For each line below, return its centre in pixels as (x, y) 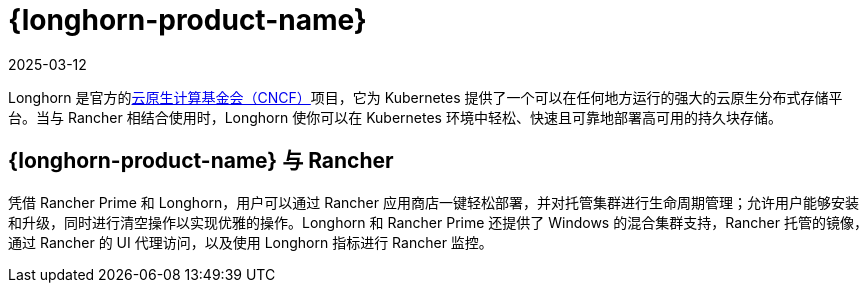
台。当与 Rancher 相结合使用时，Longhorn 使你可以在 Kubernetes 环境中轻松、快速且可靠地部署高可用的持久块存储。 (395, 117)
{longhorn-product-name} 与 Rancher (201, 161)
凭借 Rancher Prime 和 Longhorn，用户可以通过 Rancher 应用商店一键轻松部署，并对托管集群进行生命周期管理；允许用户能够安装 (433, 202)
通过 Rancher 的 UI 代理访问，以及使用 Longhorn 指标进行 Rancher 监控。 (250, 242)
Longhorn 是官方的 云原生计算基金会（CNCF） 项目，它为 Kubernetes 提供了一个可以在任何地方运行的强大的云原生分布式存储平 (425, 97)
